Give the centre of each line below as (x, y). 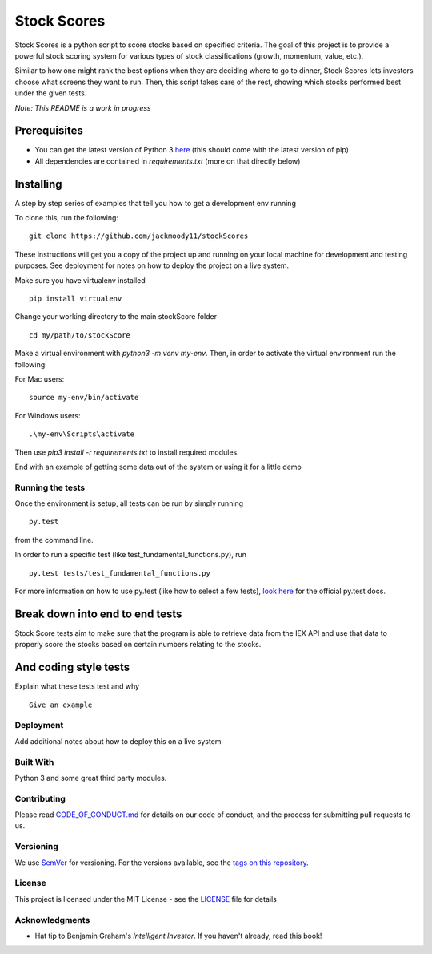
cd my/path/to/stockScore (80, 335)
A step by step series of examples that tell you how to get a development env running (155, 203)
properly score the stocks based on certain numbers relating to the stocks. (138, 645)
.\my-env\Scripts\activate (82, 434)
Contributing (40, 798)
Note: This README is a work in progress (83, 107)
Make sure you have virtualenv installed (80, 280)
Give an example (61, 705)
